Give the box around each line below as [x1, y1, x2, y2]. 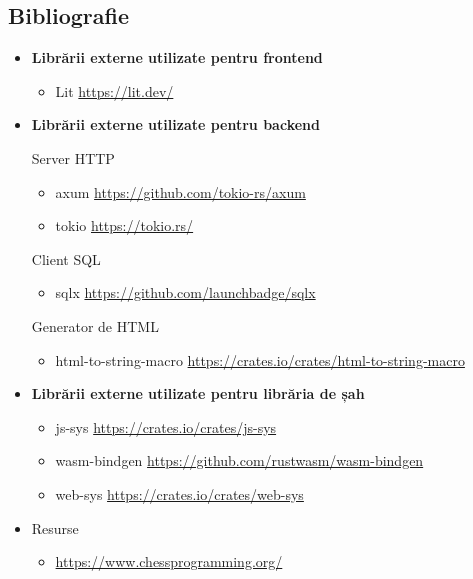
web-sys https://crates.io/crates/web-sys [55, 483, 304, 504]
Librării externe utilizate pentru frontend [31, 47, 323, 68]
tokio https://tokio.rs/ [55, 215, 194, 236]
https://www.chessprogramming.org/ [55, 551, 283, 572]
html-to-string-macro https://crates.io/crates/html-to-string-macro [55, 349, 465, 370]
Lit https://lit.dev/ [55, 80, 174, 101]
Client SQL [31, 248, 101, 269]
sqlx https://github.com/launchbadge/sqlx [55, 282, 316, 303]
